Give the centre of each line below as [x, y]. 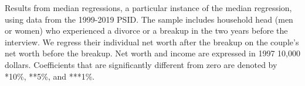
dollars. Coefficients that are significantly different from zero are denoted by [141, 64]
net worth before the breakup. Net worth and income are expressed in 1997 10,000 [152, 53]
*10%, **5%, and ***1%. [50, 76]
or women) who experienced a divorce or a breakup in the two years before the [146, 31]
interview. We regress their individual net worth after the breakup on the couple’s [152, 42]
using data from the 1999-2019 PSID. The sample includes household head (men [149, 19]
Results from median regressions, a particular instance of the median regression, [148, 8]
